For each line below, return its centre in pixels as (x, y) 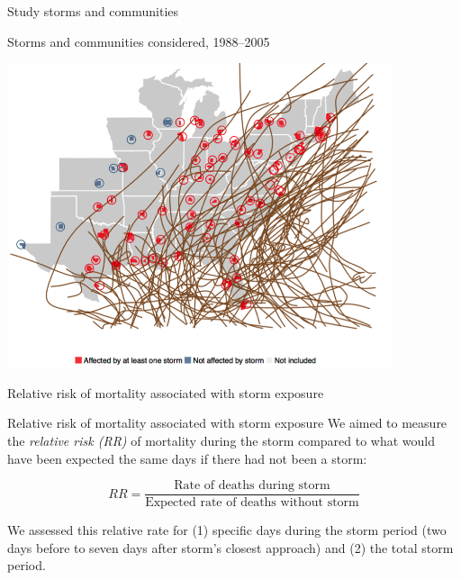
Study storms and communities (93, 11)
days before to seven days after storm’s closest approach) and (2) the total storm (230, 547)
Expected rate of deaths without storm (252, 503)
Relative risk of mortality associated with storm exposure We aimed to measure (227, 423)
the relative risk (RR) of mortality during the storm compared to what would (221, 440)
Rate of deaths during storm (252, 486)
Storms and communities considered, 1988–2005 (139, 41)
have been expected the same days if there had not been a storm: (187, 458)
